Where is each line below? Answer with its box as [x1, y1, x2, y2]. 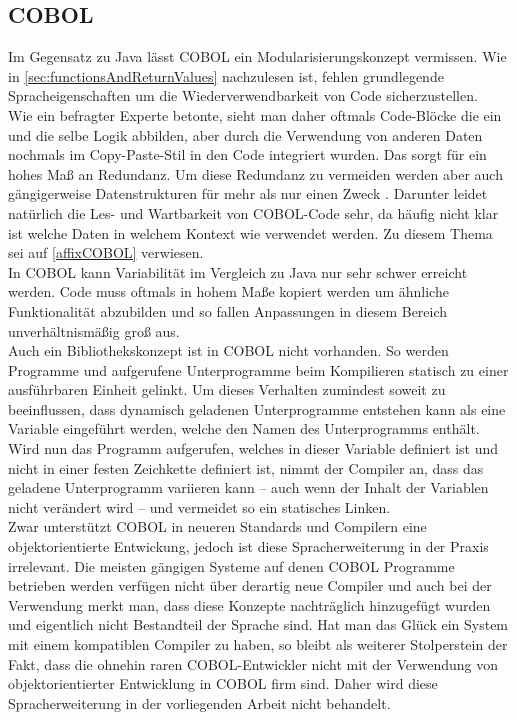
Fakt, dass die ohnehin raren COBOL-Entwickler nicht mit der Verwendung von [8, 653, 498, 674]
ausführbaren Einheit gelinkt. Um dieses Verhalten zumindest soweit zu [8, 379, 446, 400]
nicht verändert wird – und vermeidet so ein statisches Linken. [8, 496, 391, 517]
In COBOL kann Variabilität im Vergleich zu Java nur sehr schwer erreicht [8, 261, 468, 282]
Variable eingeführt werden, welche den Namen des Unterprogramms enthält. [8, 418, 480, 439]
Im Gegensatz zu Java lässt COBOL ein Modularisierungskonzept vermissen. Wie [8, 46, 507, 67]
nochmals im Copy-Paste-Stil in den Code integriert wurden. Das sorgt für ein [8, 144, 487, 165]
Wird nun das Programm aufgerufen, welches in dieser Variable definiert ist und [8, 438, 499, 459]
